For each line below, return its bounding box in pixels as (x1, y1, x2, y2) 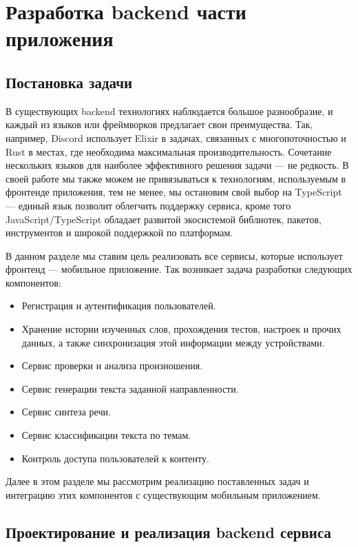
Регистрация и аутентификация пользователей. (21, 298, 216, 313)
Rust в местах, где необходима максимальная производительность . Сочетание (6, 144, 332, 158)
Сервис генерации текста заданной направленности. (21, 381, 239, 395)
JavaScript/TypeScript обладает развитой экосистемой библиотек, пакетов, (6, 211, 322, 226)
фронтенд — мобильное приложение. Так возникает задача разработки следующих (6, 262, 352, 276)
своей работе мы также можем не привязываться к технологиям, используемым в (6, 171, 346, 185)
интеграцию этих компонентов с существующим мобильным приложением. (6, 487, 321, 502)
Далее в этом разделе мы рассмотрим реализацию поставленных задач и (6, 474, 309, 488)
